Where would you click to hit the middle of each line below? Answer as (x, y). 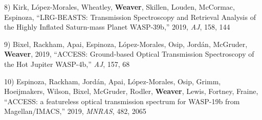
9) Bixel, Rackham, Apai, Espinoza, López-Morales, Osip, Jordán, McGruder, (126, 44)
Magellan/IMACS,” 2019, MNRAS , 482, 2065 (75, 111)
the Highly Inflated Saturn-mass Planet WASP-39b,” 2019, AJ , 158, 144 (117, 27)
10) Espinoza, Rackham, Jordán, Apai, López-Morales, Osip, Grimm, (113, 81)
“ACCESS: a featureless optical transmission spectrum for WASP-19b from (122, 101)
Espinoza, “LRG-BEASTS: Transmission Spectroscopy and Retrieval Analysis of (130, 17)
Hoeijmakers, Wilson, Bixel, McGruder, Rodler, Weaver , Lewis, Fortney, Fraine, (131, 91)
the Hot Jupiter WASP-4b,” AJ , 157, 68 (67, 64)
